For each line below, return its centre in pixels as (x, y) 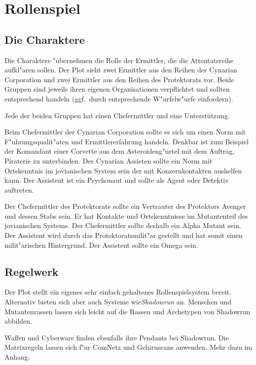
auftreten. (19, 189)
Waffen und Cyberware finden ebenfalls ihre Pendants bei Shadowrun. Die (117, 337)
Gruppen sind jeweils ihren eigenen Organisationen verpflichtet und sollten (117, 89)
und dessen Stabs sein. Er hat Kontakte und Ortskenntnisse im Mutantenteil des (126, 216)
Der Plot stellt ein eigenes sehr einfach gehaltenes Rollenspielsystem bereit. (118, 292)
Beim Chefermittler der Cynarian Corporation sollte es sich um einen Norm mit (125, 132)
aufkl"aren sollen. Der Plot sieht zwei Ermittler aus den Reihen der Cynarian (121, 70)
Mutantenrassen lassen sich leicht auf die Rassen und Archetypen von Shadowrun (128, 311)
